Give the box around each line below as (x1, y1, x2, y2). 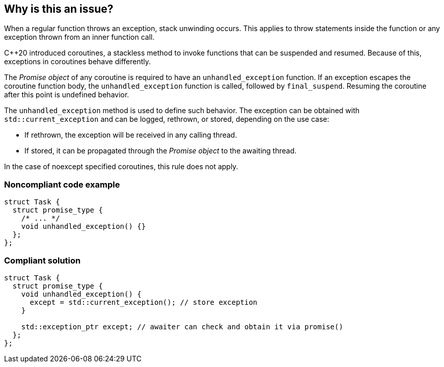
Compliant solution (4, 255, 81, 266)
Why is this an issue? (4, 3, 114, 15)
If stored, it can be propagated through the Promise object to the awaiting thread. (24, 146, 297, 155)
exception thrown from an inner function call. (4, 33, 155, 42)
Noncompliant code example (4, 179, 120, 190)
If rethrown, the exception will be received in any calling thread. (24, 130, 237, 140)
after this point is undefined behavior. (4, 90, 129, 99)
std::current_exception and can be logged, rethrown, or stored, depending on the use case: (4, 115, 329, 124)
